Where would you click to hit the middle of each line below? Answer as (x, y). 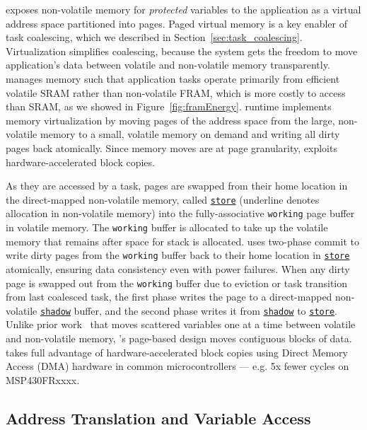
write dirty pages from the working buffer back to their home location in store (178, 255)
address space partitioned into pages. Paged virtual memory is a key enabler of (176, 23)
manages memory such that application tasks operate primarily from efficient (173, 78)
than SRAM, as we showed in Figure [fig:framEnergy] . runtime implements (169, 106)
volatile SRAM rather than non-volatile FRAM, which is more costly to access (176, 92)
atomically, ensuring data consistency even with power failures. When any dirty (178, 268)
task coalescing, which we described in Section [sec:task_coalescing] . (154, 37)
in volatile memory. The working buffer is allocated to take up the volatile (167, 227)
